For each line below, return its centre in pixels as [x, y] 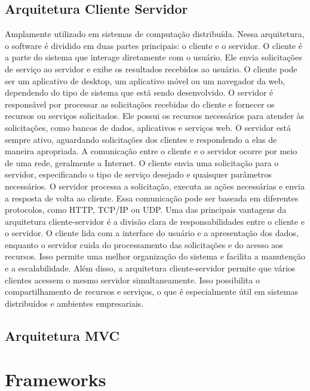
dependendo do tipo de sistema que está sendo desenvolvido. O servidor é [139, 92]
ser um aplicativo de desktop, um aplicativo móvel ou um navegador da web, [145, 80]
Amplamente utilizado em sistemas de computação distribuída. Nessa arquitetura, [155, 34]
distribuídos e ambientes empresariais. [74, 303]
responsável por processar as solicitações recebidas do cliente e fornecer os [140, 104]
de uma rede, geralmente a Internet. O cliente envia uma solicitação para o [142, 162]
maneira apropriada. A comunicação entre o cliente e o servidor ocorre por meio [151, 151]
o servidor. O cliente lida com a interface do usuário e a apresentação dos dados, [152, 233]
